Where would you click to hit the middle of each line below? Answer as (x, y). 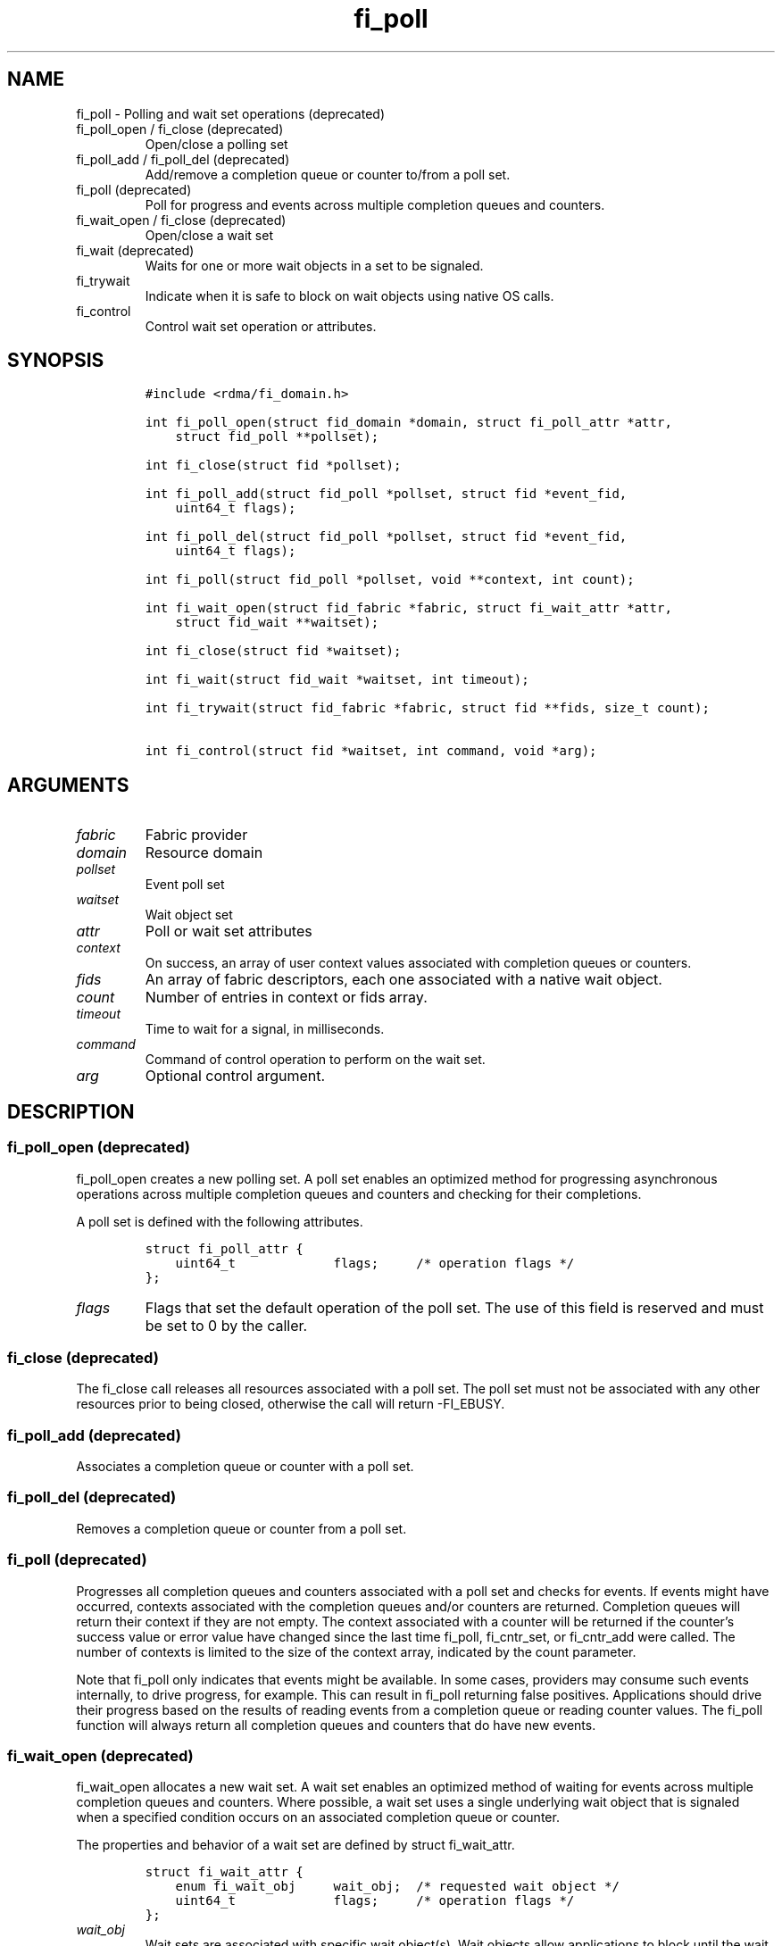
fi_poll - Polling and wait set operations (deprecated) (231, 113)
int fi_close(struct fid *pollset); (273, 466)
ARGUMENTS (68, 785)
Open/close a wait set (209, 235)
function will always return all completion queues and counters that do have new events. (336, 1725)
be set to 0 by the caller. (226, 1325)
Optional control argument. (235, 1076)
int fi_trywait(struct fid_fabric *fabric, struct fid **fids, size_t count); (427, 708)
